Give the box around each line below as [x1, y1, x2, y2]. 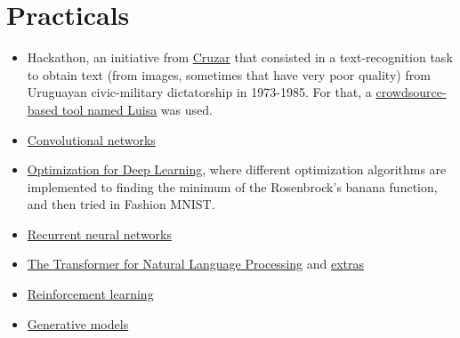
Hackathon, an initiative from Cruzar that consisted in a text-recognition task [27, 48, 453, 67]
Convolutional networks [27, 130, 156, 149]
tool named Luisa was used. [61, 100, 213, 118]
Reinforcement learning [27, 285, 154, 303]
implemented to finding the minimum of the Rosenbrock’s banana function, [27, 177, 438, 196]
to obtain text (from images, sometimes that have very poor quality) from [27, 65, 431, 84]
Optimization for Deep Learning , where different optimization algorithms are [27, 160, 447, 179]
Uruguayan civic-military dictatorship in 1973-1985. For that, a [27, 83, 372, 101]
